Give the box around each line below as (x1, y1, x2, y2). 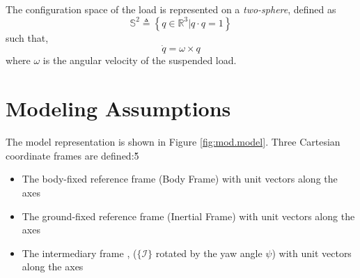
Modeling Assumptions (6, 94, 231, 123)
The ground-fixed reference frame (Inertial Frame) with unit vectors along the (22, 208, 355, 223)
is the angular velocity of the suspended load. (42, 53, 237, 68)
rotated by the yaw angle (155, 245, 263, 260)
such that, (6, 30, 49, 45)
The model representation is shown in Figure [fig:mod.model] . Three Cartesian (6, 134, 341, 149)
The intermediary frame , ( (22, 245, 137, 260)
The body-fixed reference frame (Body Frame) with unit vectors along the (22, 171, 338, 186)
